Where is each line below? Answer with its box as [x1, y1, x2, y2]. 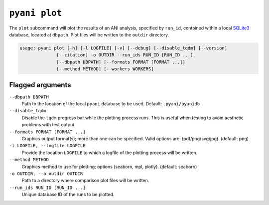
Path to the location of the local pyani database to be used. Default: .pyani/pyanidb [21, 100, 200, 107]
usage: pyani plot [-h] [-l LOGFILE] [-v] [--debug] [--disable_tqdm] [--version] [19, 45, 228, 51]
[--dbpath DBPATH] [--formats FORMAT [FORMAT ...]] [56, 59, 185, 65]
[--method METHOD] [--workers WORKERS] [56, 66, 154, 72]
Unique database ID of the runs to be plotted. [21, 192, 115, 198]
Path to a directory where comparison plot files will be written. [21, 178, 149, 184]
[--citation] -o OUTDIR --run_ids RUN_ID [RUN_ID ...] [56, 52, 193, 58]
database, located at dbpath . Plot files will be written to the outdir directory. [9, 31, 169, 37]
